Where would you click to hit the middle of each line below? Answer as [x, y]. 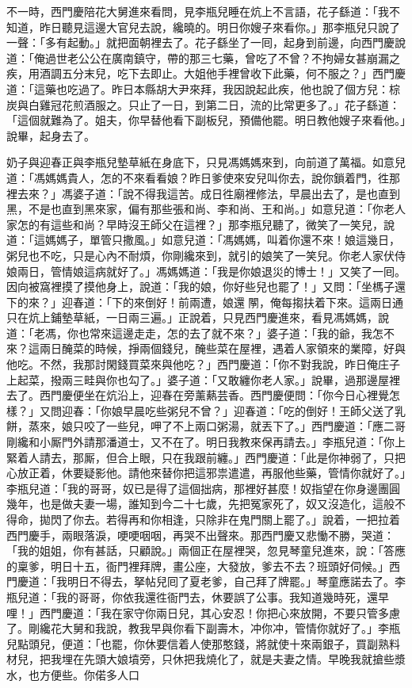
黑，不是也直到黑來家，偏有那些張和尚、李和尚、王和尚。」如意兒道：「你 [195, 209]
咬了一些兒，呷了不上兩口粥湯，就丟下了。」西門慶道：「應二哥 [244, 426]
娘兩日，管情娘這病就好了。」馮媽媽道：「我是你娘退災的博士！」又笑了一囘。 [206, 271]
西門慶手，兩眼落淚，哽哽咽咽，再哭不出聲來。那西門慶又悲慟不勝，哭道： [200, 535]
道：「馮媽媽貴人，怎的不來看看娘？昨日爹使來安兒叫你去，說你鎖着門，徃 [198, 177]
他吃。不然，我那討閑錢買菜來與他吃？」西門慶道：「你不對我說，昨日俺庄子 [203, 364]
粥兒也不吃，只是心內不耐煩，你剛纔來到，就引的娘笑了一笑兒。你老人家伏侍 [206, 255]
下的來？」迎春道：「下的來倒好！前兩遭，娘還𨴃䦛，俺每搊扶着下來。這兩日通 [205, 302]
